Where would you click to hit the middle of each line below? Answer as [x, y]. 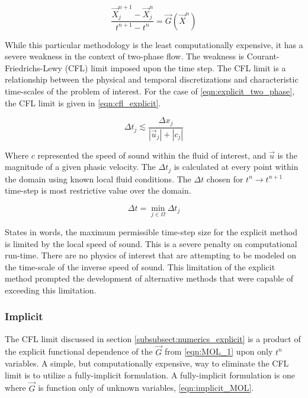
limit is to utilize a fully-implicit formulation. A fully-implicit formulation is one [150, 375]
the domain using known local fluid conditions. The [98, 179]
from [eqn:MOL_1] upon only [219, 351]
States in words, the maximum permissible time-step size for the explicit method [151, 231]
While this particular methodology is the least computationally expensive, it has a [154, 44]
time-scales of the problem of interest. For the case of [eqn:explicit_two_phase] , [150, 91]
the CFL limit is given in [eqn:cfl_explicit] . [83, 102]
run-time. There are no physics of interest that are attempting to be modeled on [150, 255]
